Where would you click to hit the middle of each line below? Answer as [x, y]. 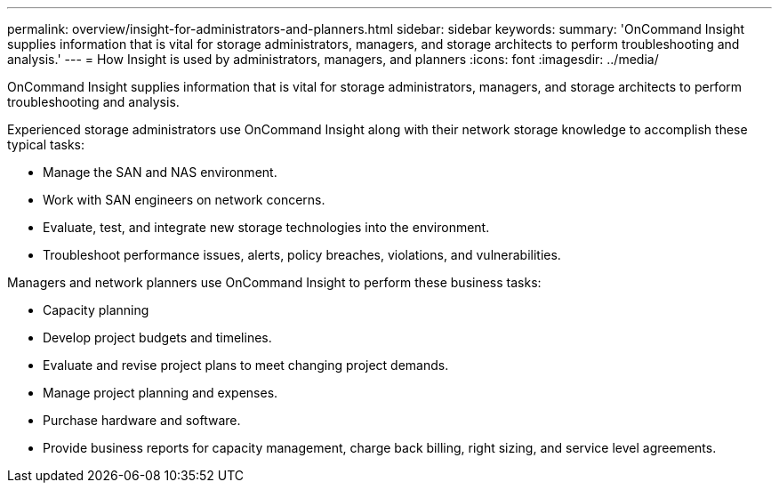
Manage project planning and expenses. [161, 393]
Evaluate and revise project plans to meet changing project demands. [246, 365]
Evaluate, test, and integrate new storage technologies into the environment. [266, 227]
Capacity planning [96, 310]
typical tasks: [46, 145]
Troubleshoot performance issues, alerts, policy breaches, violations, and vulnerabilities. [302, 255]
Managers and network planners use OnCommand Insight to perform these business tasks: [274, 282]
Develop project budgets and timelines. [157, 337]
